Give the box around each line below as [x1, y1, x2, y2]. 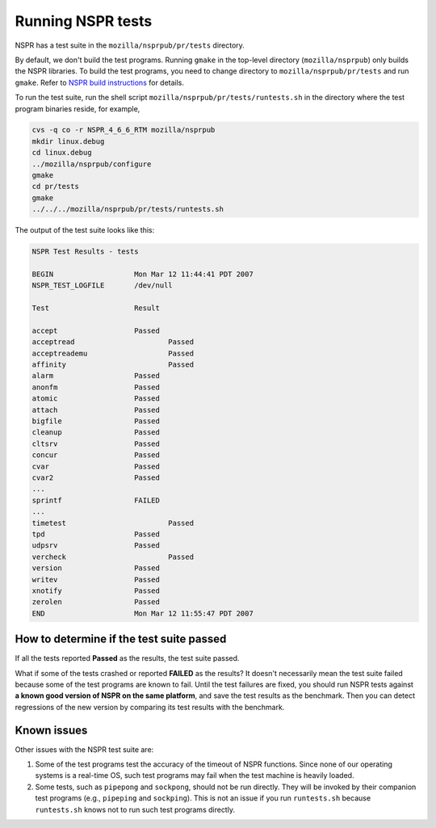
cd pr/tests [31, 182, 80, 191]
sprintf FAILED [31, 495, 161, 505]
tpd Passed [31, 529, 161, 539]
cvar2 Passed [31, 473, 161, 482]
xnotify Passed [31, 586, 161, 595]
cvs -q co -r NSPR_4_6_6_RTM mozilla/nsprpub [31, 125, 216, 135]
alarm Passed [31, 372, 161, 380]
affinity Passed [31, 360, 194, 369]
